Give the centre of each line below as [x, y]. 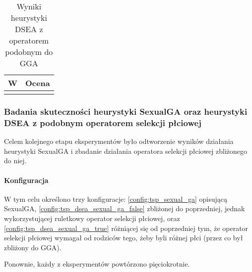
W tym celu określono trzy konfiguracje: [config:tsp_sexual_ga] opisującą [116, 199]
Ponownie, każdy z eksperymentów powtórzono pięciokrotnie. [97, 264]
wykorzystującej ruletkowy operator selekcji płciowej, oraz [92, 218]
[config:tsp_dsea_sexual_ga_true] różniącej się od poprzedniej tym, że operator [126, 228]
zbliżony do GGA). [33, 247]
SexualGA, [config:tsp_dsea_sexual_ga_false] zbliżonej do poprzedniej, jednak [125, 208]
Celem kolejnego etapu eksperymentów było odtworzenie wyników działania [119, 141]
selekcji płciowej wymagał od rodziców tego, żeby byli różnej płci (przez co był [124, 238]
